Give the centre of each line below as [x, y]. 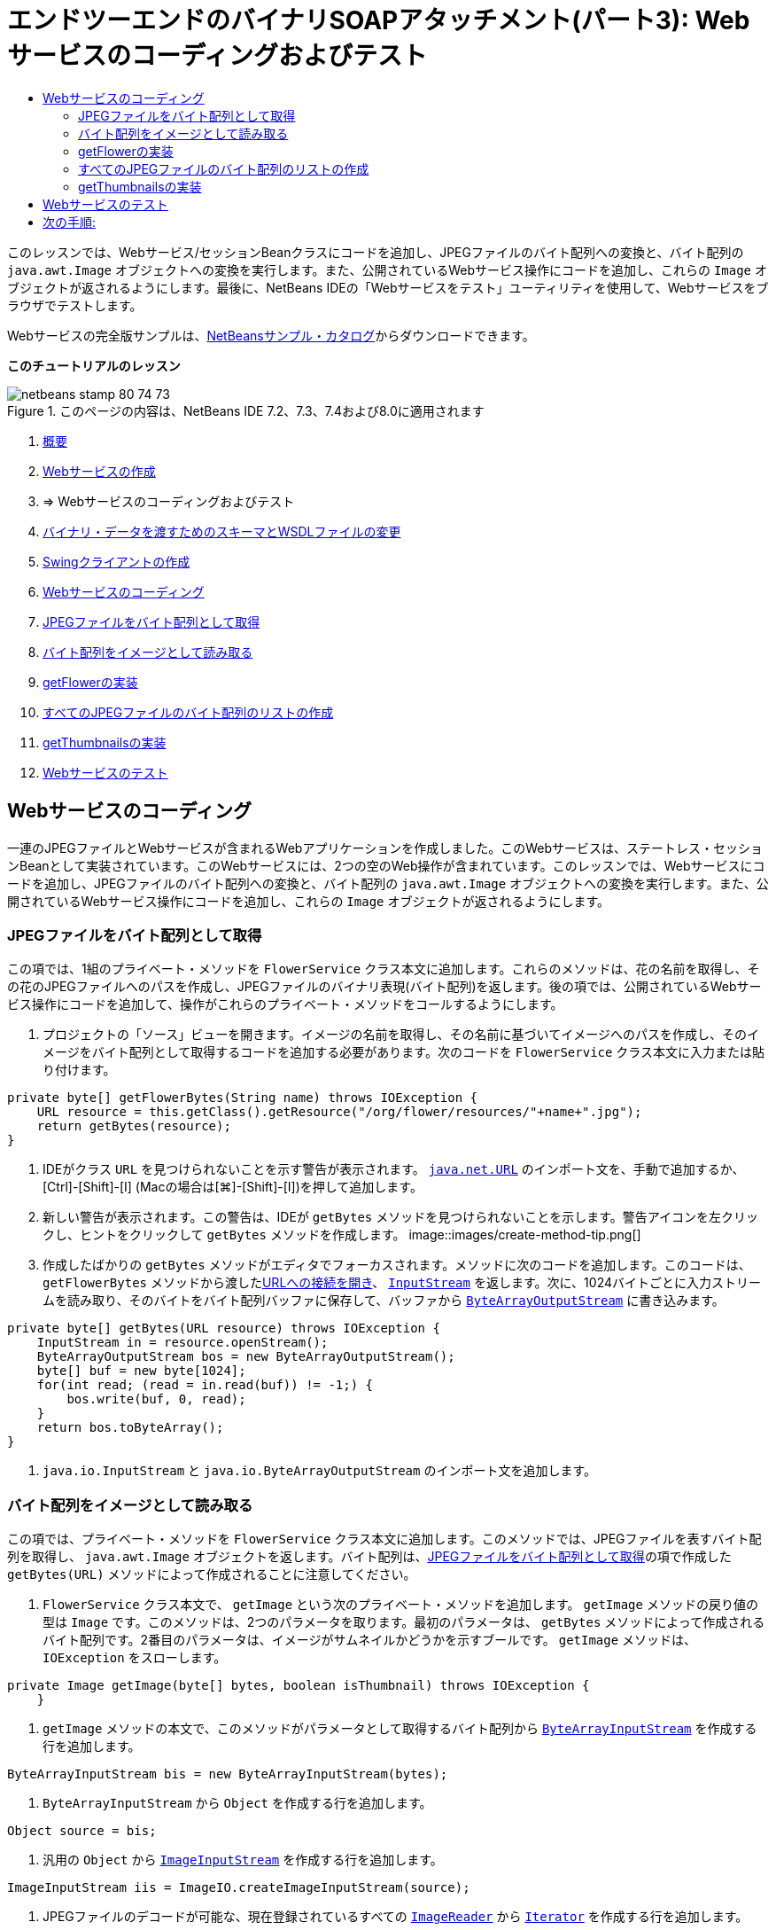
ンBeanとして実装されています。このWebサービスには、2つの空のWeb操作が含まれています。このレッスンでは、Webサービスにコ [386, 865]
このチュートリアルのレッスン [94, 365]
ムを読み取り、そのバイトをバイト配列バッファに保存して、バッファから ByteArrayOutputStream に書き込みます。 [384, 1301]
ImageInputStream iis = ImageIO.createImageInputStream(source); [239, 1888]
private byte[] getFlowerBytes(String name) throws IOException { [243, 1098]
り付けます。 [79, 1070]
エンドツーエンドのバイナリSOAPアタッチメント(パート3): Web [379, 20]
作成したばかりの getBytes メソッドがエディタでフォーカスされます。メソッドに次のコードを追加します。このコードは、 [397, 1265]
